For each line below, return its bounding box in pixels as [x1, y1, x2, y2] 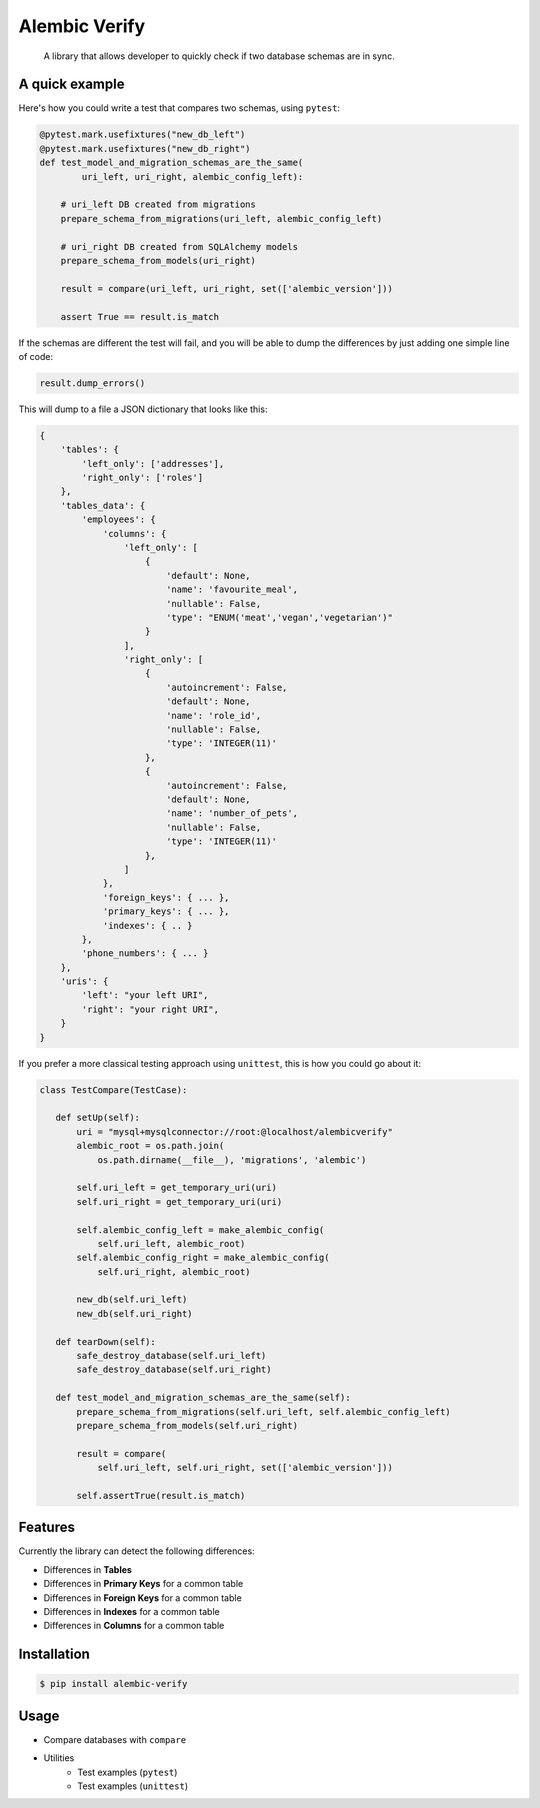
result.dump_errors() [39, 377, 146, 389]
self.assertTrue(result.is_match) [76, 1490, 246, 1501]
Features [18, 1519, 75, 1536]
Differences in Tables [43, 1563, 132, 1575]
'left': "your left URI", [81, 990, 209, 1001]
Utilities [43, 1752, 75, 1764]
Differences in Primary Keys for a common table [43, 1578, 244, 1590]
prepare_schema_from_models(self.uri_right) [76, 1420, 299, 1431]
